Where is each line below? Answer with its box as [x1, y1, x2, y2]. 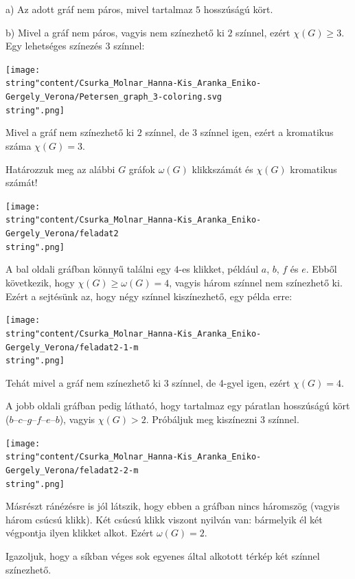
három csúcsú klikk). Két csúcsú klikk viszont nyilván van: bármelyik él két [5, 512, 323, 526]
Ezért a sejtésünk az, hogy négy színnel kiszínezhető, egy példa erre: [5, 288, 293, 303]
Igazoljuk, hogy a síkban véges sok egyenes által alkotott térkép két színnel [5, 549, 320, 563]
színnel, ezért [236, 25, 290, 39]
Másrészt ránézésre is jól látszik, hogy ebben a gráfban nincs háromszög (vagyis [5, 499, 340, 513]
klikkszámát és [192, 161, 253, 176]
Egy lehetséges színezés [5, 38, 102, 53]
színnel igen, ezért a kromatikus [200, 125, 334, 139]
